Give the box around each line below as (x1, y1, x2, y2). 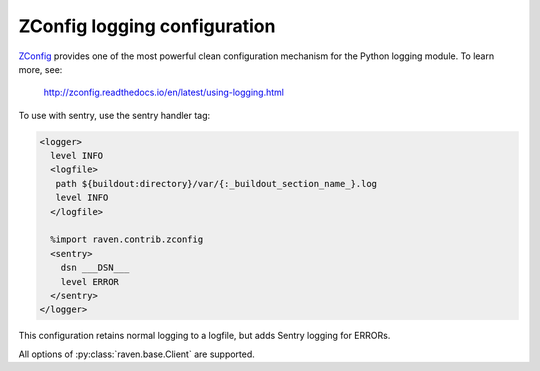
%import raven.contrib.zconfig (50, 234, 204, 245)
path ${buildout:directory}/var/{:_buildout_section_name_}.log (55, 178, 378, 189)
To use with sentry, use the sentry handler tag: (18, 109, 211, 121)
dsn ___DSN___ (60, 262, 130, 274)
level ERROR (60, 276, 120, 287)
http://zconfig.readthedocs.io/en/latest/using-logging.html (43, 86, 285, 99)
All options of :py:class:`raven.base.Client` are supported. (18, 348, 255, 360)
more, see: (18, 63, 63, 75)
